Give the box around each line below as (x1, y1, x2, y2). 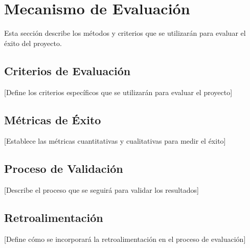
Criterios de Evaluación (4, 62, 131, 78)
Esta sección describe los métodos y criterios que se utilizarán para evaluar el (4, 28, 246, 38)
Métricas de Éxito (4, 111, 101, 127)
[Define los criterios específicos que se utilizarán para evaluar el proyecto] (4, 86, 233, 97)
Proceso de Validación (4, 161, 123, 176)
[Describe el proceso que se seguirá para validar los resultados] (4, 185, 199, 195)
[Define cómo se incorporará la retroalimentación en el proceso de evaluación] (4, 233, 246, 244)
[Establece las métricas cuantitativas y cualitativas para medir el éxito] (4, 136, 226, 146)
